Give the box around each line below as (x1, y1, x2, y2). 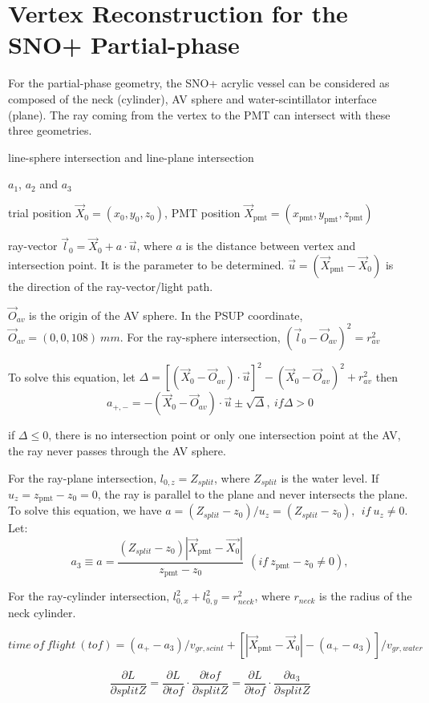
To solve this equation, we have (8, 502, 162, 519)
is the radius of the (319, 588, 412, 604)
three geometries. (8, 122, 92, 139)
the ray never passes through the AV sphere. (8, 442, 226, 459)
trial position (8, 204, 72, 221)
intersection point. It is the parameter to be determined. (8, 256, 285, 273)
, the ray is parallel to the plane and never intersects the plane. (97, 485, 408, 502)
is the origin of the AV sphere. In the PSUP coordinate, (29, 306, 303, 323)
